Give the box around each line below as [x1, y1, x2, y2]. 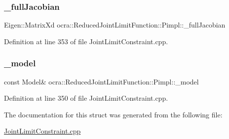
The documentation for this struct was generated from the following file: [4, 109, 223, 119]
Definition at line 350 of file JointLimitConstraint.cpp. [4, 93, 168, 103]
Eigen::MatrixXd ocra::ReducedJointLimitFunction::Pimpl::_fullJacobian [4, 20, 226, 30]
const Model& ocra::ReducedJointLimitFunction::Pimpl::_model [4, 76, 199, 86]
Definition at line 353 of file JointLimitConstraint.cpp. [4, 36, 168, 46]
